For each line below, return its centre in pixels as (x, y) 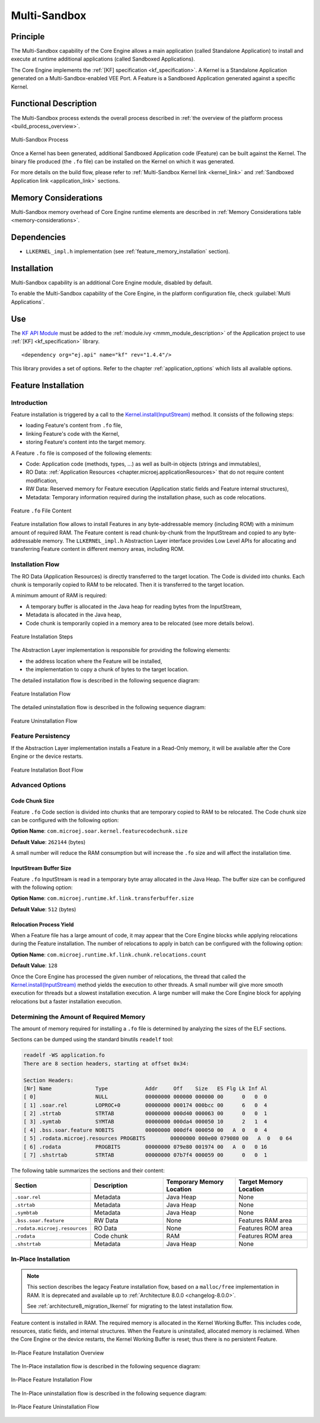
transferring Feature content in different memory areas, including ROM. (98, 549)
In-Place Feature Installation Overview (57, 1353)
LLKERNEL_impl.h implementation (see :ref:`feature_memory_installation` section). (128, 251)
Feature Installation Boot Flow (47, 770)
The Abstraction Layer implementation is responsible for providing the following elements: (121, 650)
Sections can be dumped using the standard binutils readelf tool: (92, 1040)
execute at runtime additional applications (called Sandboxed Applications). (103, 59)
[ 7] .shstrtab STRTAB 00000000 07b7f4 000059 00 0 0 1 (145, 1155)
